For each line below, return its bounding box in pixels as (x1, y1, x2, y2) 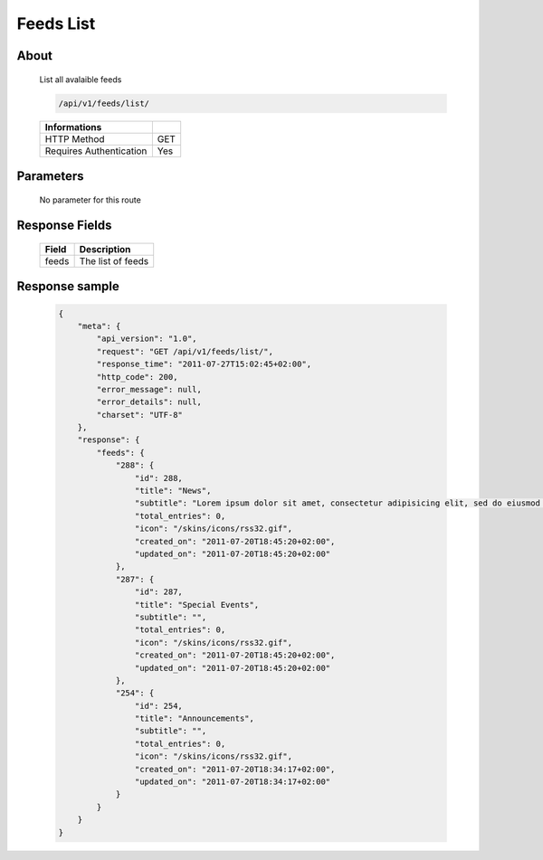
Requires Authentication (44, 145, 148, 157)
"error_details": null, (96, 397, 203, 407)
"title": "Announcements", (134, 714, 255, 723)
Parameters (16, 168, 84, 184)
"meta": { (77, 321, 121, 331)
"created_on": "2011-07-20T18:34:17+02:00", (134, 764, 336, 774)
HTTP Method (44, 132, 105, 145)
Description (79, 242, 131, 255)
